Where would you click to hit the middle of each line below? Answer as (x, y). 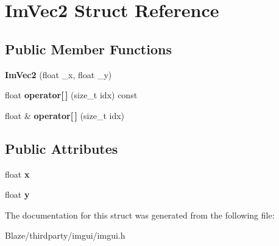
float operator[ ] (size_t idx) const (71, 95)
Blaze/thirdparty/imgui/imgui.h (65, 235)
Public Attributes (62, 148)
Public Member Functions (88, 49)
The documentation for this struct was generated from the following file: (140, 215)
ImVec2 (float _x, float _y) (58, 74)
